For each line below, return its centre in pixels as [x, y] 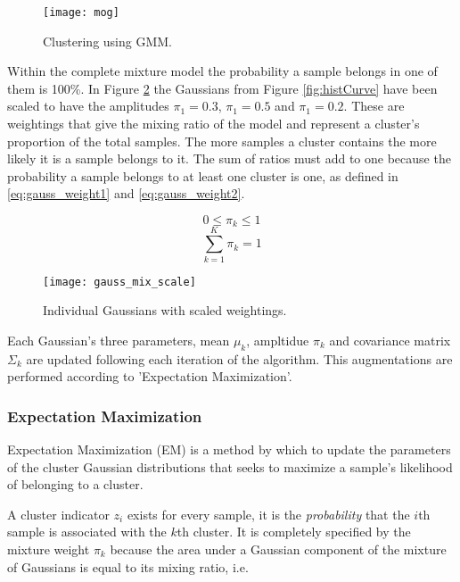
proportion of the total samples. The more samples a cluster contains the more [222, 141]
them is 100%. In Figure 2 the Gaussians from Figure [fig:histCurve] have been [222, 88]
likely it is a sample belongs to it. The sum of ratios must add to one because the [229, 158]
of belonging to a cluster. [75, 484]
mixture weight [49, 549]
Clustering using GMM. [107, 41]
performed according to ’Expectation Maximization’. [150, 376]
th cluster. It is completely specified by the [294, 532]
